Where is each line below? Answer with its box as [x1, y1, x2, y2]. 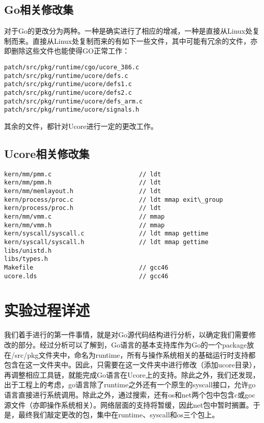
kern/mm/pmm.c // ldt [4, 170, 161, 178]
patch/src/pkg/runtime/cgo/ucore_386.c [4, 63, 139, 71]
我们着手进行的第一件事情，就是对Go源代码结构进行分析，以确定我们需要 [4, 329, 249, 340]
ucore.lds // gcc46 [4, 272, 169, 280]
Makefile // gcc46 [4, 263, 169, 271]
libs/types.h [4, 255, 48, 263]
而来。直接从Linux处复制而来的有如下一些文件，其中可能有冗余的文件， [11, 35, 251, 46]
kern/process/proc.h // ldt [4, 204, 161, 212]
